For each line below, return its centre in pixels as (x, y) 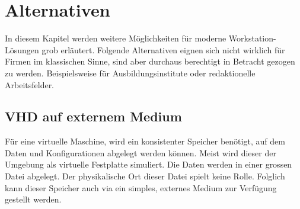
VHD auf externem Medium (93, 116)
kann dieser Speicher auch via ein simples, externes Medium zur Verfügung (141, 187)
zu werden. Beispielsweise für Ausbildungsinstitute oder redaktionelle (130, 73)
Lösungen (22, 49)
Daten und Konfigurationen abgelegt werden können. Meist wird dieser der (141, 152)
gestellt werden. (33, 199)
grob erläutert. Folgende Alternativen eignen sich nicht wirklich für (163, 49)
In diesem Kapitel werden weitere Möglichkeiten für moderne (116, 38)
